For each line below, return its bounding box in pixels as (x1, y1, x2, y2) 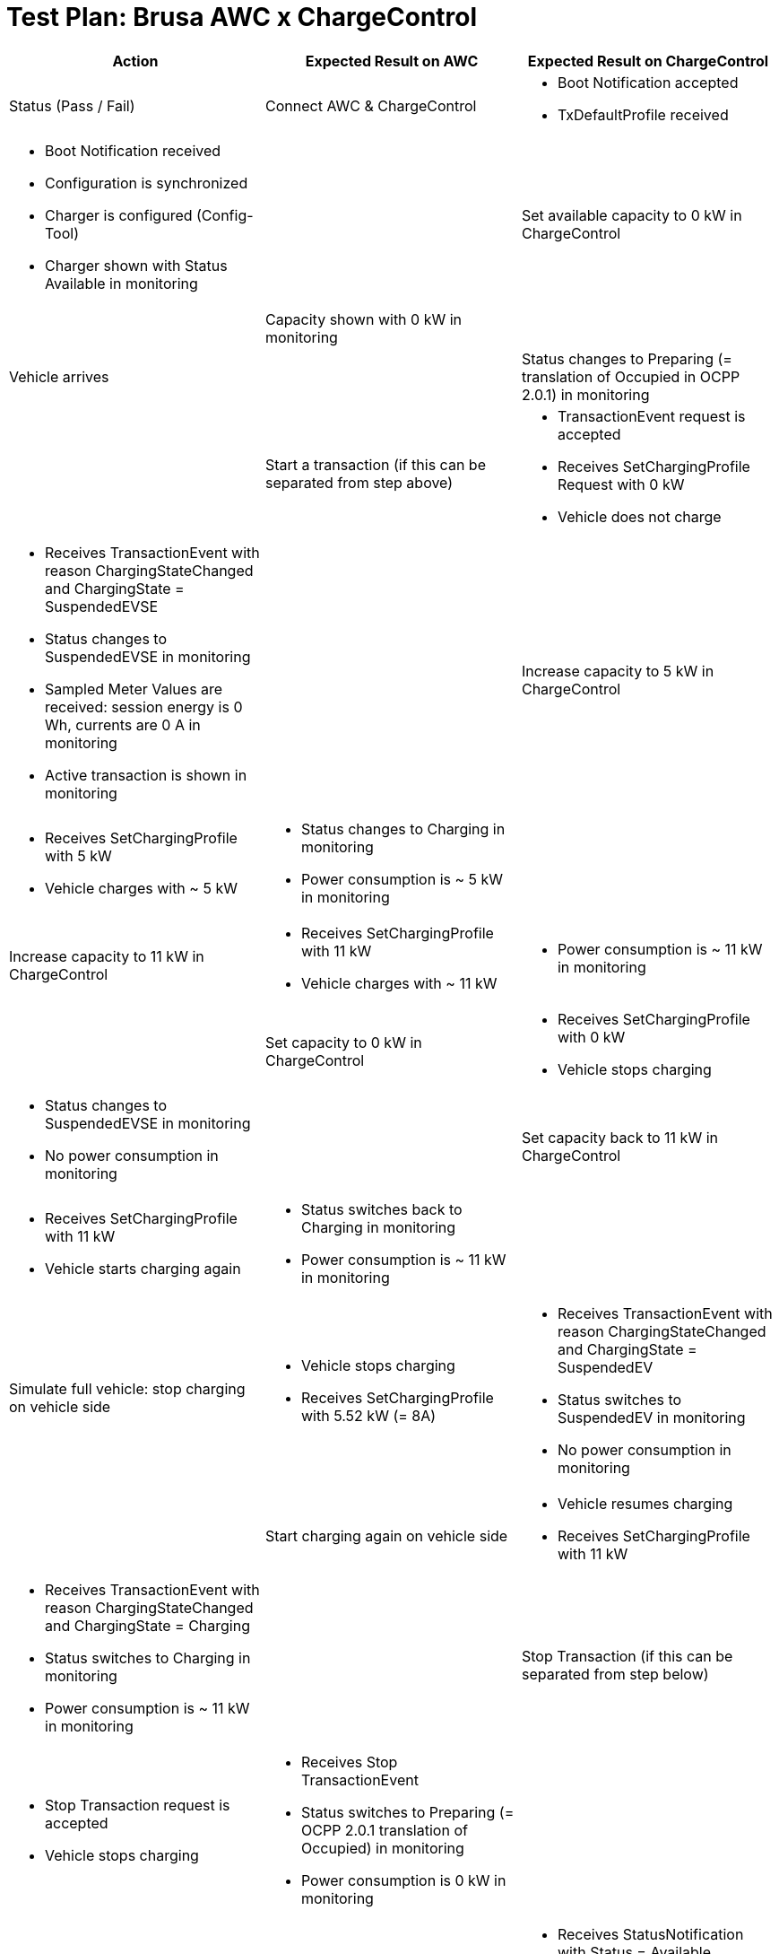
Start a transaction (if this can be (264, 455, 486, 474)
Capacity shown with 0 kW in (264, 310, 463, 328)
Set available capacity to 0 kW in (521, 205, 742, 224)
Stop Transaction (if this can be (521, 1646, 733, 1665)
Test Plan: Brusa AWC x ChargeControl (6, 2, 478, 32)
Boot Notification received (45, 141, 221, 160)
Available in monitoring (45, 274, 198, 292)
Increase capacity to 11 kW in (9, 946, 204, 965)
